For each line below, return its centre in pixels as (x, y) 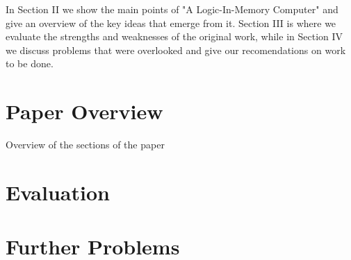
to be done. (30, 63)
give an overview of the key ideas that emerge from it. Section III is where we (171, 23)
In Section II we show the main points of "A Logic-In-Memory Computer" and (172, 9)
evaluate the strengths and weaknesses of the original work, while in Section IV (174, 36)
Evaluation (58, 192)
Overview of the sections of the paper (85, 145)
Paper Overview (84, 111)
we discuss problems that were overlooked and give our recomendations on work (176, 50)
